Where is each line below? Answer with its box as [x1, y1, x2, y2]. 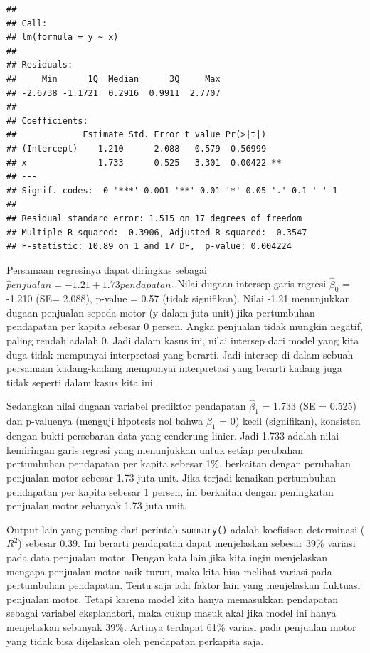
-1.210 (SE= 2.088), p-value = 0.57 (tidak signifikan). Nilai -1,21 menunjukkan [6, 291, 351, 306]
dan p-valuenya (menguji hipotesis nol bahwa [6, 413, 203, 428]
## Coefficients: [6, 115, 88, 126]
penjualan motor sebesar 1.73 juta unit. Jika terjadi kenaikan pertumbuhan [6, 470, 336, 485]
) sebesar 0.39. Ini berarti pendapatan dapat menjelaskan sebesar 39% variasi [18, 536, 356, 551]
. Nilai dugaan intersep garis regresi [171, 276, 327, 291]
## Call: [6, 18, 48, 28]
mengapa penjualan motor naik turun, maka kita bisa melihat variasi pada [6, 563, 332, 578]
